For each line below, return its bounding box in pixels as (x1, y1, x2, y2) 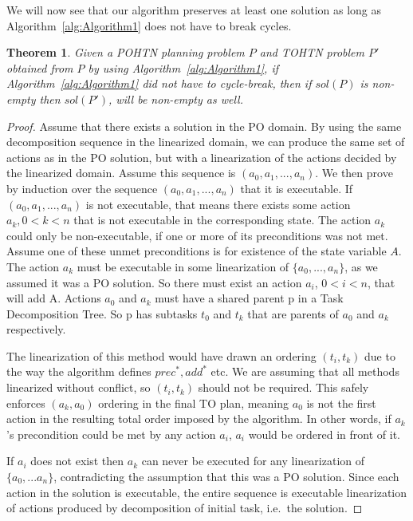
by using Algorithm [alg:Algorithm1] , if (88, 59, 279, 76)
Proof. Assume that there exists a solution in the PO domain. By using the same (6, 117, 402, 134)
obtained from (6, 59, 73, 76)
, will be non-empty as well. (108, 90, 243, 107)
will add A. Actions (6, 290, 101, 306)
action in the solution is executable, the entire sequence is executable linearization (6, 484, 407, 500)
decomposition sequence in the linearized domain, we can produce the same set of (6, 133, 405, 150)
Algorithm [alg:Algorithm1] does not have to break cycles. (6, 17, 292, 34)
